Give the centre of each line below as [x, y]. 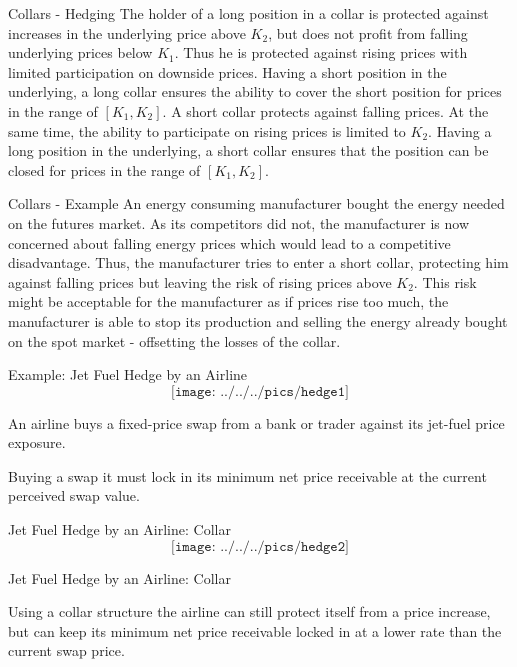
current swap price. [66, 650]
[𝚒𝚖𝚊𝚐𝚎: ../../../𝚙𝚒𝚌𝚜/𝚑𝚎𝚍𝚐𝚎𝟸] [260, 546]
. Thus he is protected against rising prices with [321, 52]
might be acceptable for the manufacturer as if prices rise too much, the [228, 301]
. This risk [445, 281]
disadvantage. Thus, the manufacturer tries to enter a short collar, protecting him [258, 262]
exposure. [37, 442]
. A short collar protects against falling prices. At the [325, 110]
